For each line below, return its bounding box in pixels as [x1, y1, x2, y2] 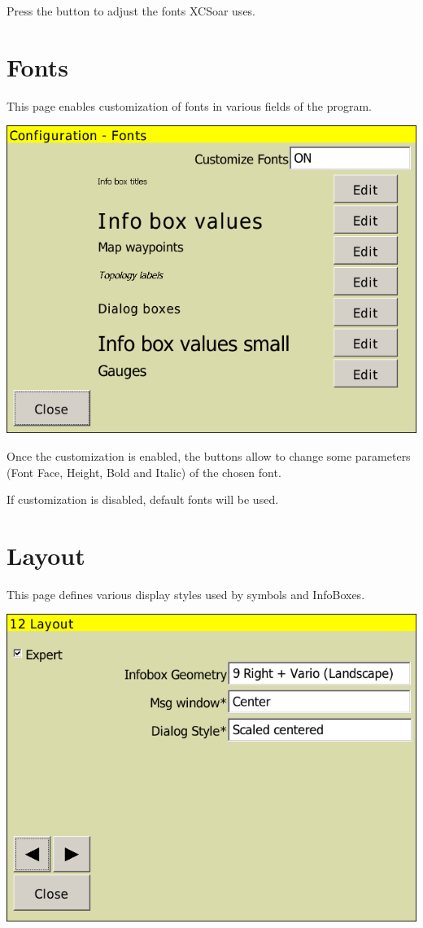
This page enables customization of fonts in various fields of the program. [7, 97, 372, 114]
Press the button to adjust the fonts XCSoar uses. [7, 2, 256, 19]
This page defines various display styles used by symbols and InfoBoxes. [7, 585, 365, 602]
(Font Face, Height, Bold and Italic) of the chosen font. [7, 463, 281, 480]
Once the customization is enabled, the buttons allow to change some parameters [7, 447, 411, 464]
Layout [7, 538, 85, 571]
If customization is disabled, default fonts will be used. [7, 491, 279, 508]
